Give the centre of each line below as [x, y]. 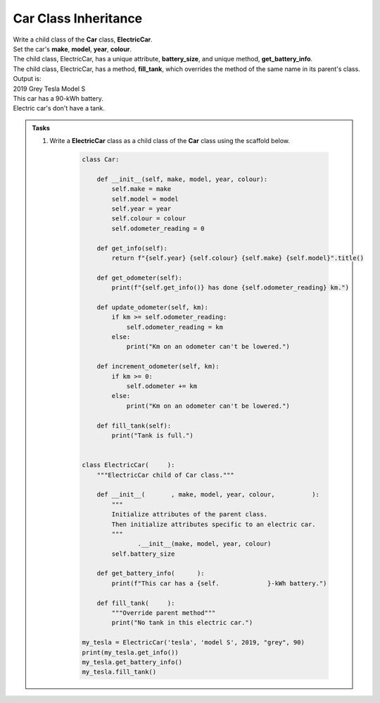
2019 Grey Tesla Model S [49, 89]
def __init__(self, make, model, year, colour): [182, 179]
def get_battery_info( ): [151, 573]
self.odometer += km [161, 386]
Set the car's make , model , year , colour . [72, 49]
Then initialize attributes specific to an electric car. [214, 524]
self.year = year [141, 209]
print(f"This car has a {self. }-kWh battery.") [219, 583]
